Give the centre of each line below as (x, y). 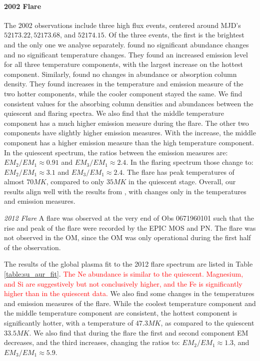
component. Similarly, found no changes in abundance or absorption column (120, 74)
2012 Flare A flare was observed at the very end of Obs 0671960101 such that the (129, 218)
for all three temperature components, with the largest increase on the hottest (124, 64)
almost (14, 181)
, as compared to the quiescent (207, 323)
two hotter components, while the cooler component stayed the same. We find (123, 93)
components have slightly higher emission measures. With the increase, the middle (130, 133)
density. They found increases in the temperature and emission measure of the (124, 84)
